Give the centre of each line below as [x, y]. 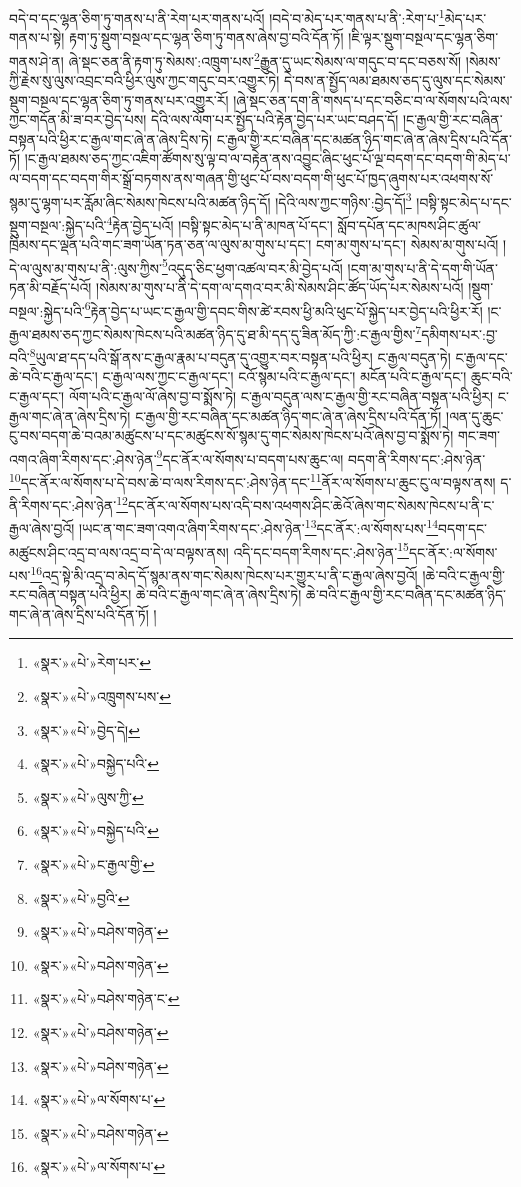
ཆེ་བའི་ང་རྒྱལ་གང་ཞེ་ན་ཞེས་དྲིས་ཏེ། [218, 594]
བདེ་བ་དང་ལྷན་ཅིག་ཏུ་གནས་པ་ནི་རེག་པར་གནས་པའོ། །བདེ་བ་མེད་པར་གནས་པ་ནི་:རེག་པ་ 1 [227, 16]
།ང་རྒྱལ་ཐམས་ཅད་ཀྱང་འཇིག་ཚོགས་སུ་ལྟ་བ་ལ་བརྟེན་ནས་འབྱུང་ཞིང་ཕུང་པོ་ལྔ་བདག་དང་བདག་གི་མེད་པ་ [267, 158]
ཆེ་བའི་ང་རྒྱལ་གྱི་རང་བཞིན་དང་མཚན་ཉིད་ [406, 594]
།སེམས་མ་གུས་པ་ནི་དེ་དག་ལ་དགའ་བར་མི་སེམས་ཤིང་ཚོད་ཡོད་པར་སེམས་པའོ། [280, 287]
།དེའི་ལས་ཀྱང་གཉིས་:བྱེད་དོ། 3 [343, 200]
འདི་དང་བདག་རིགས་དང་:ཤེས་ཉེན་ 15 [321, 550]
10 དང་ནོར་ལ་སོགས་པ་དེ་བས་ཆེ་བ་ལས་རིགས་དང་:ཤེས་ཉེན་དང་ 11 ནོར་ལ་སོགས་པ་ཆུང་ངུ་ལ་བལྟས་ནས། [252, 480]
